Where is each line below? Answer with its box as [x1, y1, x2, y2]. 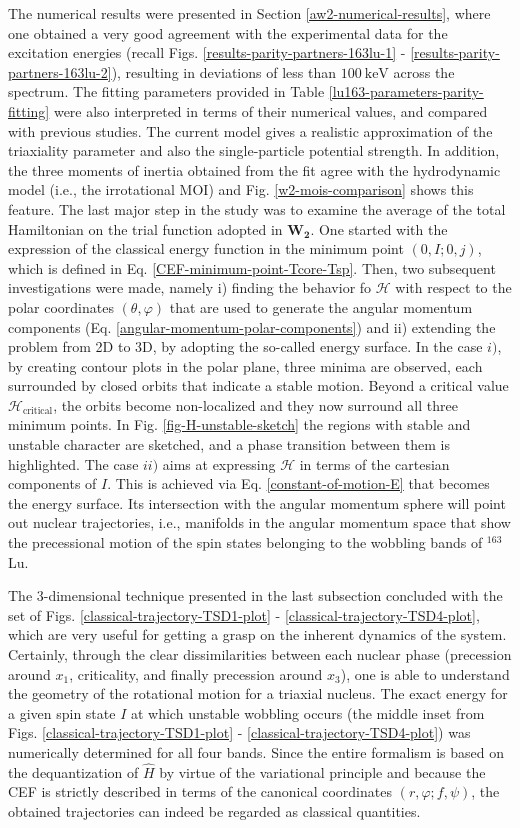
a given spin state [8, 702, 116, 723]
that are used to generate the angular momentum [169, 296, 473, 317]
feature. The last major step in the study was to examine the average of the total [8, 198, 506, 219]
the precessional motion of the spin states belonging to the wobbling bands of [8, 532, 483, 553]
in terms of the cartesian [299, 453, 450, 474]
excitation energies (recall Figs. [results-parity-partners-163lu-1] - [8, 42, 406, 63]
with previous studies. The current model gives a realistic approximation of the [8, 120, 493, 141]
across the [393, 61, 455, 82]
